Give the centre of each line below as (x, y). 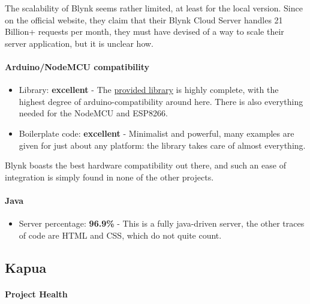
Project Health (36, 294)
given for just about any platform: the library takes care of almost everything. (162, 145)
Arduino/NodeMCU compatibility (77, 66)
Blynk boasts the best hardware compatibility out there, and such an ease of (145, 165)
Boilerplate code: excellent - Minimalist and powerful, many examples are (156, 133)
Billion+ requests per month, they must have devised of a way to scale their (145, 31)
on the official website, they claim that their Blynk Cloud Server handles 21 (144, 19)
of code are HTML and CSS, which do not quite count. (120, 235)
